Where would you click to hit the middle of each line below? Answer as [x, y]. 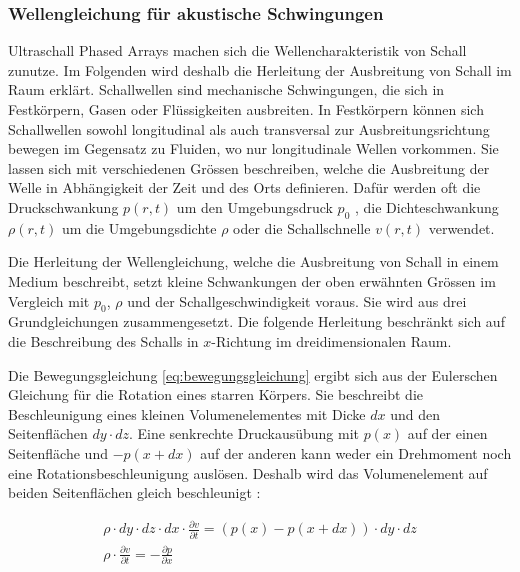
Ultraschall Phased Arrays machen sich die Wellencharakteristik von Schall [237, 50]
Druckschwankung [63, 206]
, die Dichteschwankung [426, 206]
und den [415, 413]
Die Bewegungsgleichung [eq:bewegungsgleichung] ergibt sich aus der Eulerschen [253, 374]
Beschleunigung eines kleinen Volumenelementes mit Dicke [187, 413]
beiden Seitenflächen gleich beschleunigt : [134, 492]
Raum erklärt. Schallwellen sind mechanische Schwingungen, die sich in [226, 89]
